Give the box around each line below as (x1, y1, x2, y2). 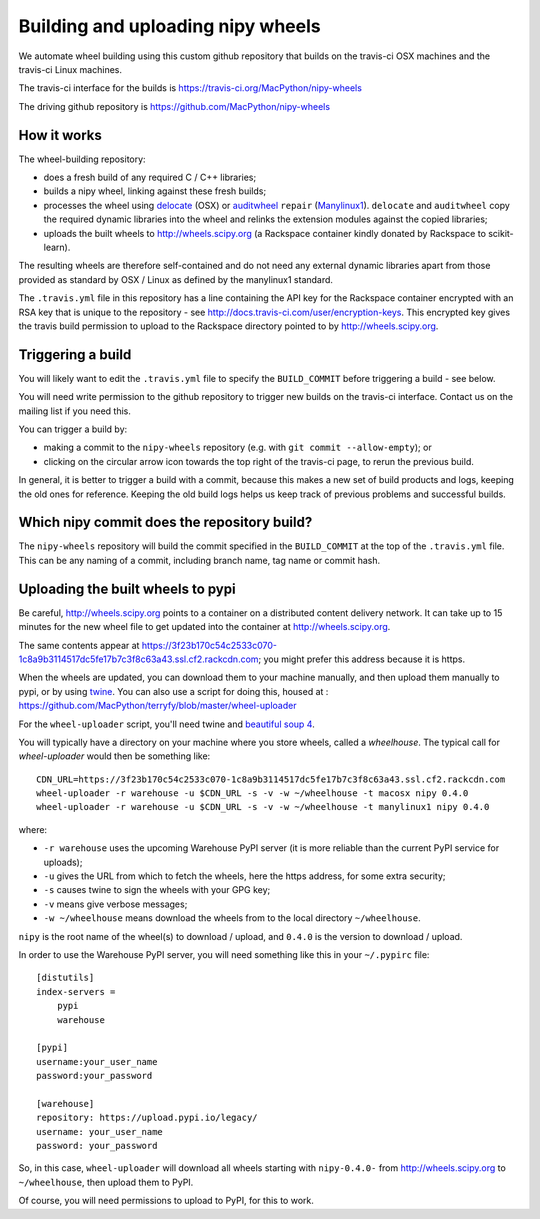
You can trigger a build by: (18, 423, 128, 435)
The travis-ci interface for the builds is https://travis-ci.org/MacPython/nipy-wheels (18, 82, 362, 94)
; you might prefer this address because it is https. (258, 653, 465, 665)
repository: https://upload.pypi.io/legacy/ (36, 1112, 259, 1124)
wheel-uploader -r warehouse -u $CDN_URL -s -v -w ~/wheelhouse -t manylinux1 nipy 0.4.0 (36, 801, 490, 813)
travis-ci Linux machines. (18, 63, 123, 75)
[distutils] (36, 972, 95, 984)
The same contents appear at (18, 639, 140, 651)
